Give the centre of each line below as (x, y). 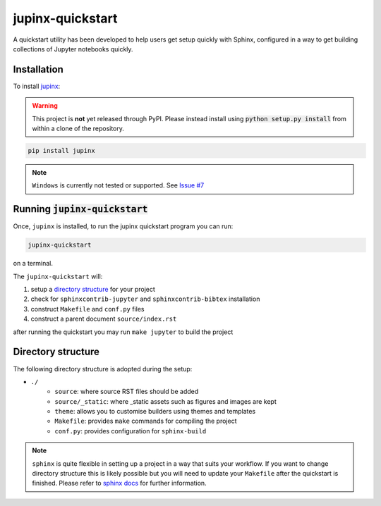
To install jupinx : (37, 86)
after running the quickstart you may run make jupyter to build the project (123, 332)
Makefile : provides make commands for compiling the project (146, 421)
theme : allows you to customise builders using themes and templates (155, 412)
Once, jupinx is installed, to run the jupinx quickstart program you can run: (123, 226)
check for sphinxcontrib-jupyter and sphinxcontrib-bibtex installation (145, 299)
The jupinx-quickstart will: (58, 276)
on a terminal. (33, 264)
